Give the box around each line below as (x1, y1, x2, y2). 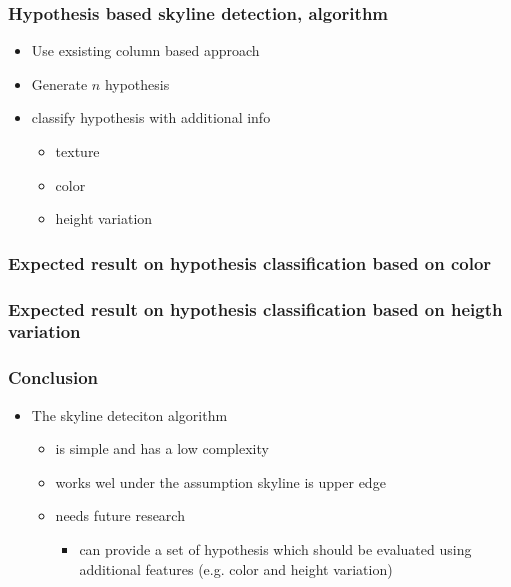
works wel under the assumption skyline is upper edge (55, 471, 386, 492)
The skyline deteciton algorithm (31, 404, 228, 425)
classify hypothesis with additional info (31, 107, 271, 128)
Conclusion (8, 365, 98, 390)
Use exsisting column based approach (31, 40, 260, 61)
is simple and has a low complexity (55, 438, 269, 459)
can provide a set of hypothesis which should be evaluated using (79, 538, 472, 559)
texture (55, 141, 100, 161)
